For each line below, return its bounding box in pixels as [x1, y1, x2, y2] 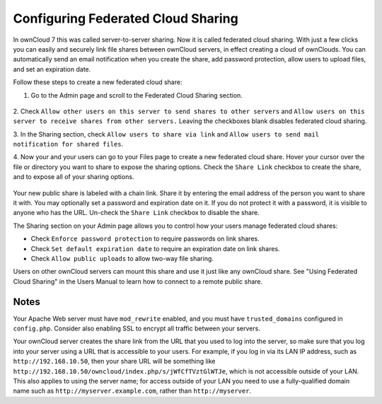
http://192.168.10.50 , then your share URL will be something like [13, 357, 216, 366]
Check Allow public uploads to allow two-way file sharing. [30, 254, 214, 262]
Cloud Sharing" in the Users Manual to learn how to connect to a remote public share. [13, 277, 263, 286]
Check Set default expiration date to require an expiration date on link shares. [30, 244, 280, 253]
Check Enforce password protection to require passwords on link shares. [30, 234, 260, 243]
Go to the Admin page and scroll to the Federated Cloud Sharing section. [30, 91, 243, 99]
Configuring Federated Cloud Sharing [13, 11, 238, 26]
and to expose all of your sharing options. [13, 173, 134, 181]
